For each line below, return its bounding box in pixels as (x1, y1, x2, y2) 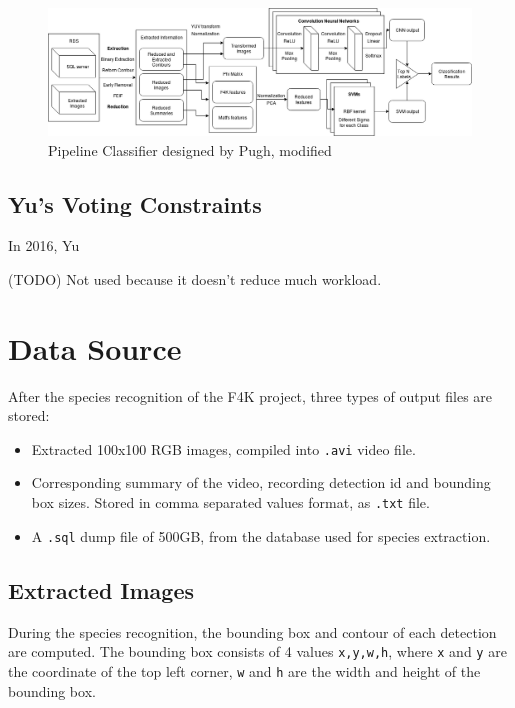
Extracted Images (8, 574, 195, 605)
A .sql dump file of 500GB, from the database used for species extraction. (31, 525, 491, 546)
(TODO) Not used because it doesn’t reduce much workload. (8, 268, 382, 289)
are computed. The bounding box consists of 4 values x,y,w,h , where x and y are (8, 641, 507, 662)
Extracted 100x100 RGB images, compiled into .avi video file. (31, 438, 416, 459)
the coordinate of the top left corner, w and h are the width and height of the (8, 660, 481, 681)
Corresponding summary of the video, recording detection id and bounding (31, 472, 491, 493)
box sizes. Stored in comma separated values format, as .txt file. (31, 492, 430, 513)
